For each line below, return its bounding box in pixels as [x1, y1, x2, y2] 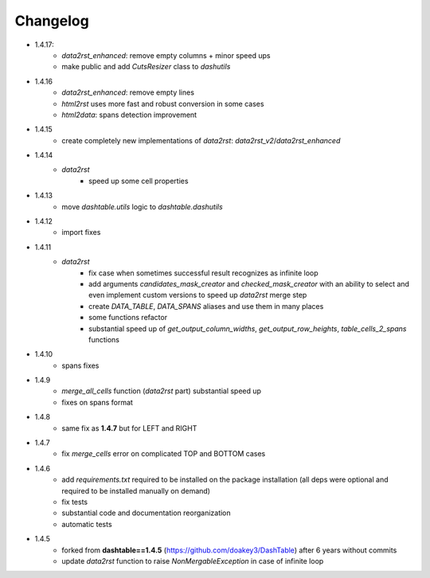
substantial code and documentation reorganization [61, 508, 231, 517]
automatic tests [61, 519, 112, 529]
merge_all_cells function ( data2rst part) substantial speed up [61, 386, 262, 396]
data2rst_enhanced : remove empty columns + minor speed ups [61, 50, 271, 60]
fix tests [61, 498, 88, 506]
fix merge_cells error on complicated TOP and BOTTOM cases [61, 449, 266, 459]
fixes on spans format [61, 397, 133, 407]
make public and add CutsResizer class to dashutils [61, 62, 231, 72]
